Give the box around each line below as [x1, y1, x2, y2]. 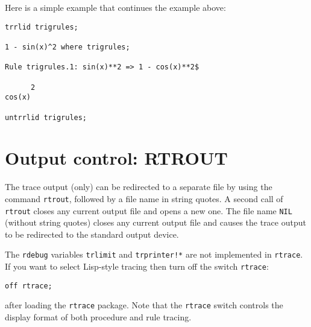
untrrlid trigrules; [5, 113, 87, 122]
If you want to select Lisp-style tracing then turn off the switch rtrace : [5, 260, 269, 273]
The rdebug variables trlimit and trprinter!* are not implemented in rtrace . [5, 248, 303, 261]
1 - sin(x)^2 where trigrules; [5, 42, 130, 51]
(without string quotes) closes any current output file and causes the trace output [5, 216, 306, 229]
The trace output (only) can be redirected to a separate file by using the [5, 180, 272, 193]
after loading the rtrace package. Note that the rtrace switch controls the [5, 299, 283, 311]
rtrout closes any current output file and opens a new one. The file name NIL [5, 204, 292, 217]
